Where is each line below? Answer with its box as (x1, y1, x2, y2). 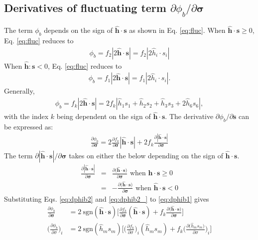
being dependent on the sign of (56, 111, 151, 121)
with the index (4, 111, 49, 121)
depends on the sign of (44, 25, 113, 35)
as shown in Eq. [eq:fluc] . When (129, 25, 226, 35)
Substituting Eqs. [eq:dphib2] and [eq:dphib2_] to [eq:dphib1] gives (4, 193, 209, 204)
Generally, (4, 86, 35, 96)
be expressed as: (4, 121, 53, 132)
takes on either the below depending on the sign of (69, 150, 223, 161)
